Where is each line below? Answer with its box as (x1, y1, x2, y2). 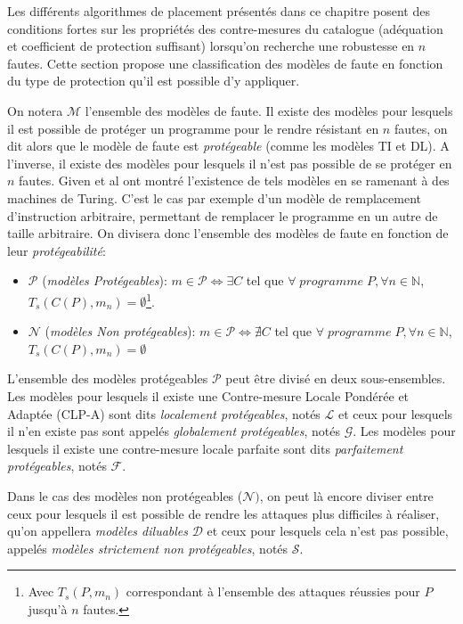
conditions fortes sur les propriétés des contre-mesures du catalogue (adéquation (7, 19, 443, 37)
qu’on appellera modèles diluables (7, 521, 188, 540)
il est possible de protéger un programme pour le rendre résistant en (7, 119, 379, 137)
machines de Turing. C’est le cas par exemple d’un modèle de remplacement (7, 188, 422, 207)
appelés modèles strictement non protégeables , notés (7, 538, 288, 557)
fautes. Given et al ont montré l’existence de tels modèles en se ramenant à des (19, 171, 450, 190)
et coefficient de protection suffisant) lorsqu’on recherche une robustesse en (7, 37, 415, 55)
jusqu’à (28, 599, 68, 618)
